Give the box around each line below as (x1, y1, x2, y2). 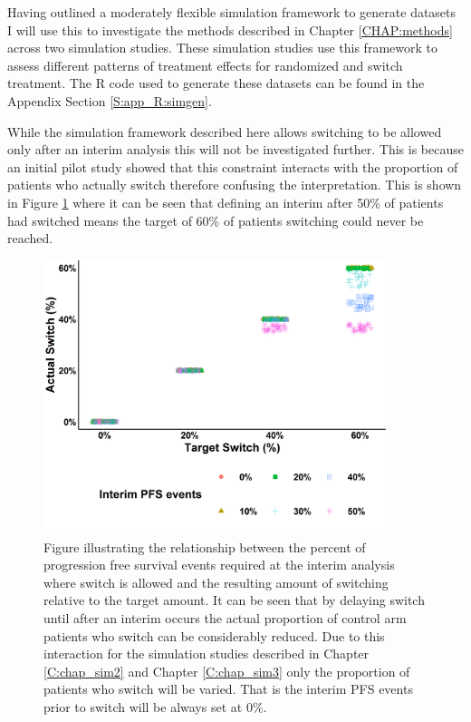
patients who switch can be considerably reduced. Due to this (43, 626, 385, 645)
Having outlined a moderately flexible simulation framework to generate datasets (7, 3, 457, 21)
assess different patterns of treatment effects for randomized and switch (7, 55, 403, 74)
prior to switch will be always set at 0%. (43, 697, 267, 716)
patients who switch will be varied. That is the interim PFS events (43, 679, 413, 698)
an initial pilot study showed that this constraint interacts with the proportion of (7, 157, 458, 176)
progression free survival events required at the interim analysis (43, 555, 395, 574)
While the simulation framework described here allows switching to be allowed (7, 122, 442, 141)
